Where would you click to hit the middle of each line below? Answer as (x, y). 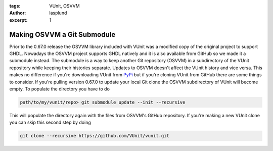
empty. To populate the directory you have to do (59, 89)
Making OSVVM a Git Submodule (62, 35)
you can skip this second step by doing (50, 122)
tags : (15, 6)
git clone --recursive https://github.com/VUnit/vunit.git (95, 136)
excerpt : (18, 20)
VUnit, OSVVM (65, 6)
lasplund (58, 13)
